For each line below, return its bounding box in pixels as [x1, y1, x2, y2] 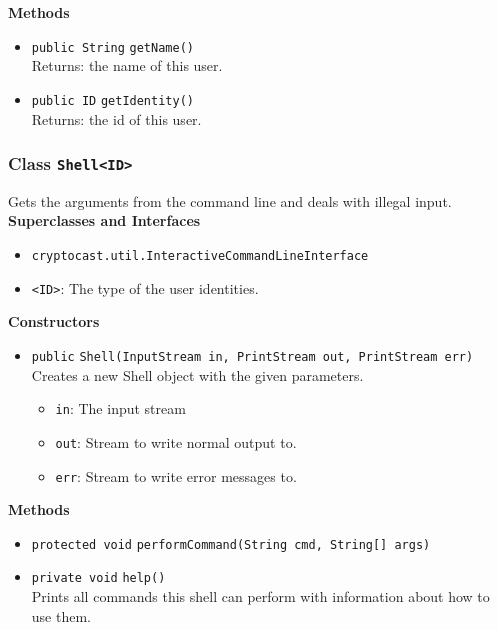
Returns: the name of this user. [31, 55, 223, 76]
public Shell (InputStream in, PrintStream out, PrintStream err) [31, 349, 474, 364]
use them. [31, 605, 91, 626]
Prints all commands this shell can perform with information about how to [31, 586, 490, 607]
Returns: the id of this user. [31, 108, 202, 129]
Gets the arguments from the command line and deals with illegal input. [8, 190, 452, 211]
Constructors [8, 311, 100, 332]
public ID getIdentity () [31, 93, 194, 108]
